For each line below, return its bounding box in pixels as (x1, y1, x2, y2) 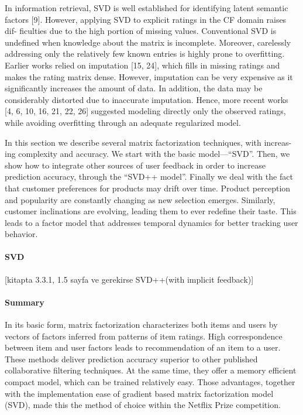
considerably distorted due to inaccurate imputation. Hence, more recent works (5, 93, 288, 105)
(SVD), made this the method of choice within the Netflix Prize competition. (5, 399, 281, 411)
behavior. (5, 228, 38, 240)
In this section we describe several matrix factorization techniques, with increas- (5, 136, 292, 148)
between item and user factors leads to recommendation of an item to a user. (5, 341, 281, 354)
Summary (5, 296, 44, 308)
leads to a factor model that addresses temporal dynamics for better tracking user (5, 216, 298, 228)
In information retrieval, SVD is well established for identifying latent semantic (5, 2, 288, 13)
